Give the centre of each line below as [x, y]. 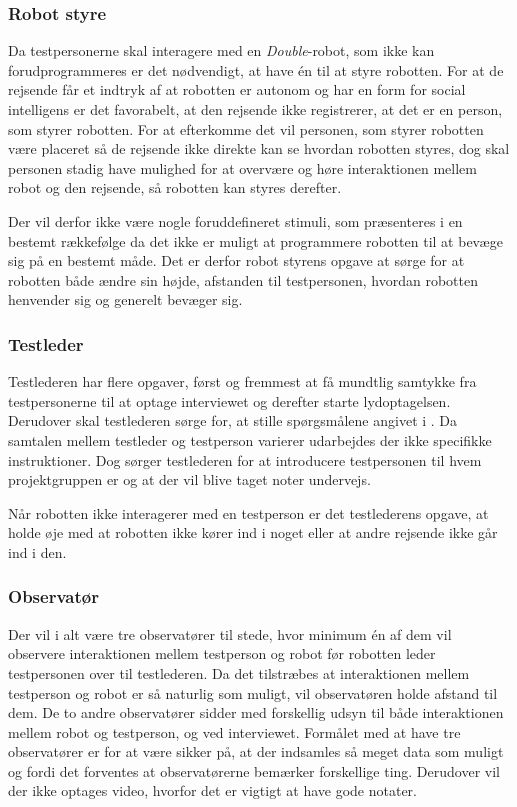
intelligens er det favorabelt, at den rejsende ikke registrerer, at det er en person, [255, 109]
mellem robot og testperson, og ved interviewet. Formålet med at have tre [234, 731]
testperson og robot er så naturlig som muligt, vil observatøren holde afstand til [253, 692]
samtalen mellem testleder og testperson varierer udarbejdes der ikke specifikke [250, 439]
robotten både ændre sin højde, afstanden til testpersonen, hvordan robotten [243, 279]
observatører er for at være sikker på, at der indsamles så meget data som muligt [256, 751]
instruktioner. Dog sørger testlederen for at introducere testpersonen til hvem [245, 459]
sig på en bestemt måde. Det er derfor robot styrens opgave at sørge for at [236, 260]
